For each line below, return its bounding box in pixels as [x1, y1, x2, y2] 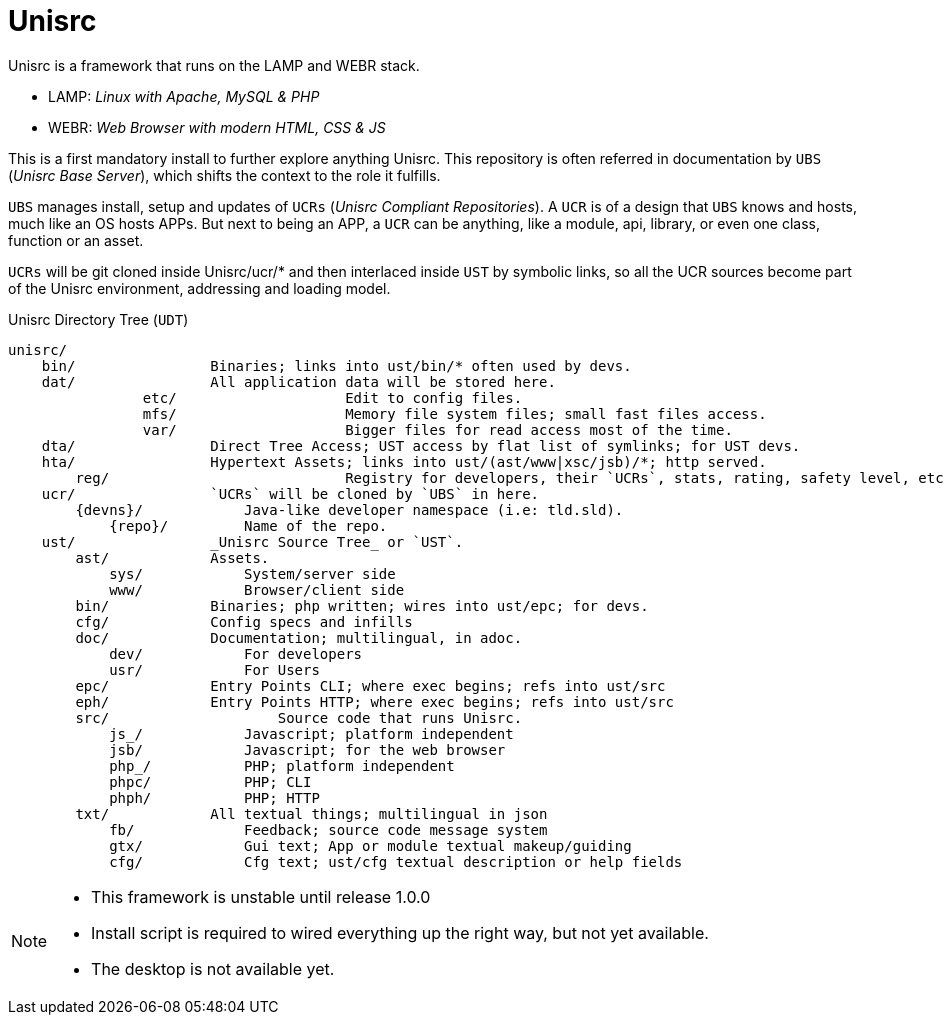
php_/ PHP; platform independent [109, 757, 455, 774]
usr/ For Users [109, 661, 320, 678]
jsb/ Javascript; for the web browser [109, 741, 506, 758]
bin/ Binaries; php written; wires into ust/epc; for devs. [75, 597, 649, 614]
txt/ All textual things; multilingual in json [75, 805, 548, 822]
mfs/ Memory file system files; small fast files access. [142, 405, 767, 422]
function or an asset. [8, 231, 144, 249]
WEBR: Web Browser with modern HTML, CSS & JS [48, 118, 386, 136]
